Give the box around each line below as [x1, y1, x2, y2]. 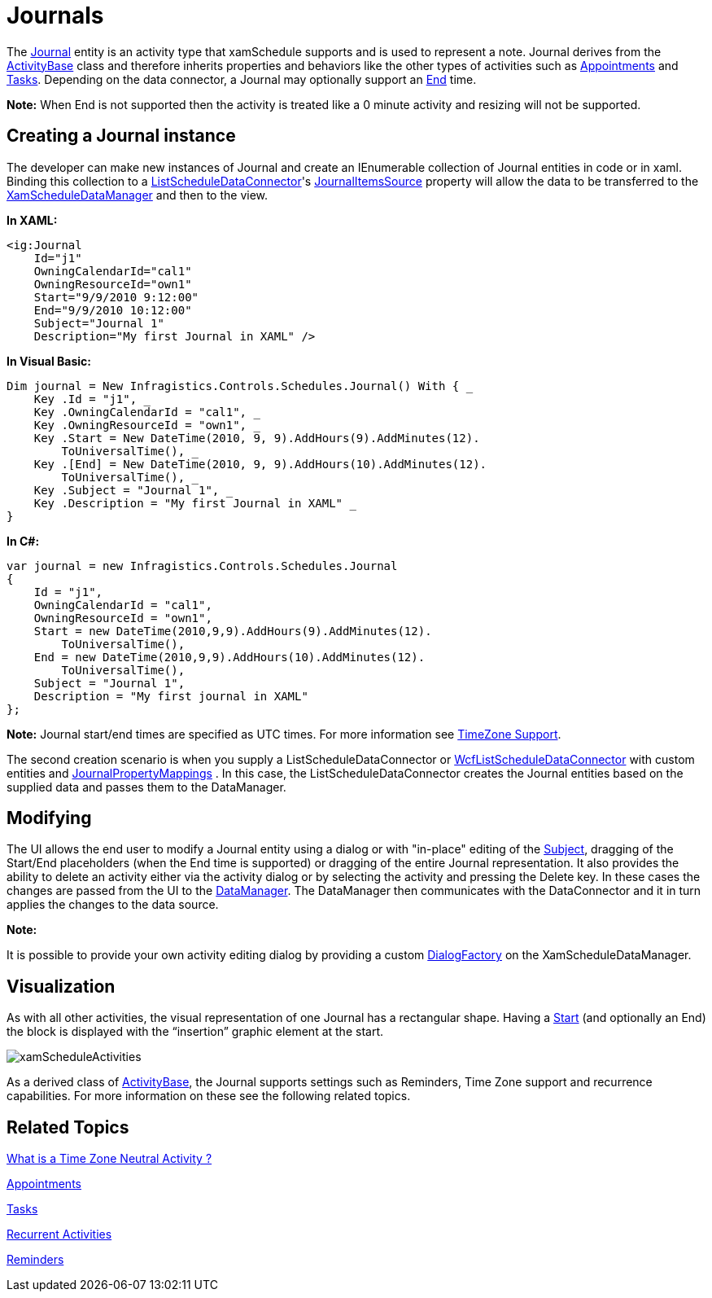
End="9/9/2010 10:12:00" [33, 303, 192, 317]
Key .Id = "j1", [33, 392, 138, 406]
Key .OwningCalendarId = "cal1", [33, 405, 247, 419]
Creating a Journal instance [7, 125, 236, 147]
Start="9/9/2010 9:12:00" [33, 290, 199, 304]
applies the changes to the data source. [7, 897, 219, 912]
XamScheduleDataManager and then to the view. [7, 187, 269, 202]
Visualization [7, 976, 116, 997]
